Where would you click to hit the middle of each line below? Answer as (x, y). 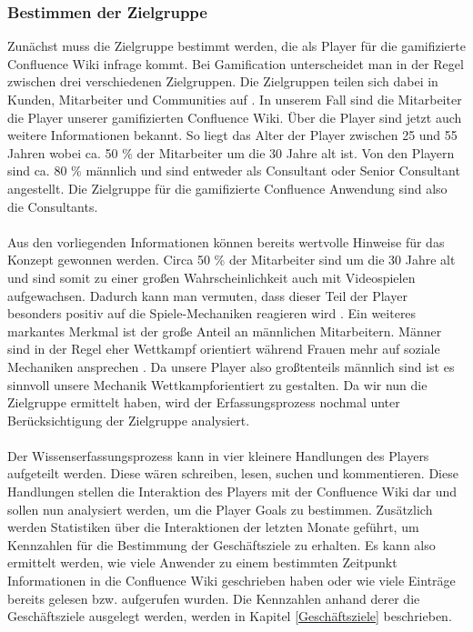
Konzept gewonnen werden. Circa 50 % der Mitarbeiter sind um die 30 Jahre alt (231, 260)
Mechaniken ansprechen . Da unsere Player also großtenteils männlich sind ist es (231, 366)
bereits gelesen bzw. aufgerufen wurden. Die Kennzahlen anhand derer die (214, 598)
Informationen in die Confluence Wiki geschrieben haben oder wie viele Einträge (231, 581)
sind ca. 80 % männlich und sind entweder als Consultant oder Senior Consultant (234, 171)
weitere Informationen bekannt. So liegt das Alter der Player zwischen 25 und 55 (232, 135)
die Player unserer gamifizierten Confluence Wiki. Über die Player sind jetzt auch (235, 117)
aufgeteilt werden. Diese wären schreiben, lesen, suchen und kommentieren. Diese (233, 473)
